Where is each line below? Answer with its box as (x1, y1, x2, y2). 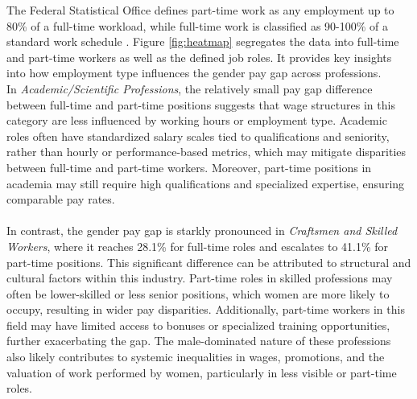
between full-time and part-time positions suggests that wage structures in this (6, 96, 395, 113)
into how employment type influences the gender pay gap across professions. (6, 64, 382, 81)
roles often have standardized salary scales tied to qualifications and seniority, (6, 127, 390, 144)
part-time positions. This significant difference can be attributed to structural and (6, 253, 411, 270)
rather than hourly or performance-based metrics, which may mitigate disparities (6, 143, 407, 160)
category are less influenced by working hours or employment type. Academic (6, 112, 387, 129)
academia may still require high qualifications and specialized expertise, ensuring (6, 175, 405, 191)
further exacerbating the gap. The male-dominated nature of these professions (6, 332, 391, 349)
